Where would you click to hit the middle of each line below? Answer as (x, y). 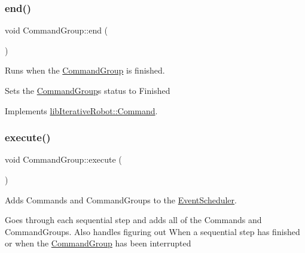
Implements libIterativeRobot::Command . (81, 110)
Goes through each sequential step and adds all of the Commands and (133, 220)
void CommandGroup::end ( (57, 30)
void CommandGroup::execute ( (63, 159)
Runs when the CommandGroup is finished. (85, 70)
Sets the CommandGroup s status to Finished (88, 90)
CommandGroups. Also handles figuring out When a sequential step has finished (152, 231)
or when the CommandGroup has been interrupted (98, 243)
